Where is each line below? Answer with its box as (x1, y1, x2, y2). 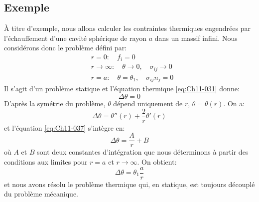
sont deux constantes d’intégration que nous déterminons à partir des (37, 147, 249, 157)
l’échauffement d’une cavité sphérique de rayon (4, 32, 146, 43)
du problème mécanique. (4, 189, 78, 199)
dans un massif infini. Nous (154, 32, 238, 43)
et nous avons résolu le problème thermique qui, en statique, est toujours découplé (4, 179, 255, 189)
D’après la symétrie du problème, (4, 98, 106, 109)
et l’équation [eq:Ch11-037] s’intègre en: (4, 122, 125, 133)
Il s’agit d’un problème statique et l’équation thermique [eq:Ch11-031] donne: (4, 83, 240, 94)
